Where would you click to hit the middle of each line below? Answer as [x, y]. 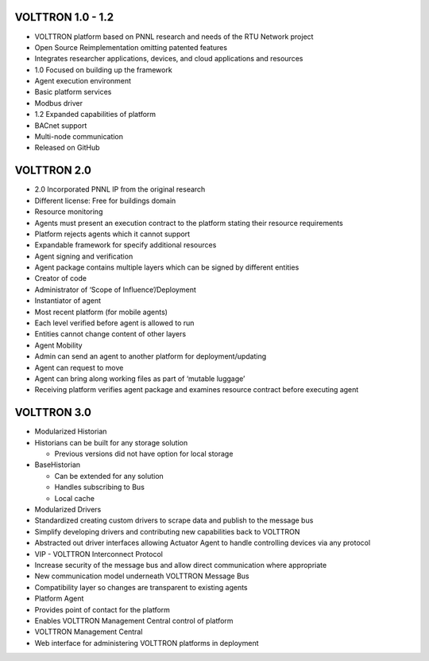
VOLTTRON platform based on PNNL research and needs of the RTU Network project [174, 37]
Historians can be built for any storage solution [111, 442]
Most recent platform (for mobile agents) [101, 312]
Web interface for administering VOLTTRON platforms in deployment [147, 643]
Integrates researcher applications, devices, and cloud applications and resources [169, 59]
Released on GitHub [67, 148]
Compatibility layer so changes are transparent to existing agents [141, 587]
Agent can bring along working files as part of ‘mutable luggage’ [140, 379]
